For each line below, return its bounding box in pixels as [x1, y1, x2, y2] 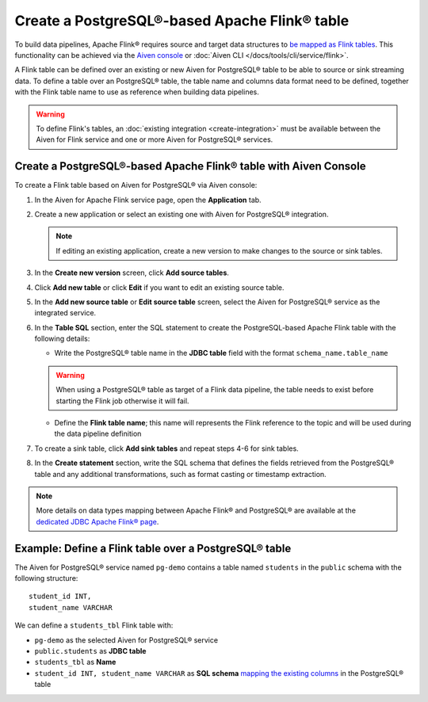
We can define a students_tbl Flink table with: [14, 620, 174, 630]
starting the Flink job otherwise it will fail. [55, 396, 189, 406]
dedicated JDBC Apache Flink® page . [36, 517, 159, 526]
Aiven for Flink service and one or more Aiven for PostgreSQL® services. [36, 135, 273, 144]
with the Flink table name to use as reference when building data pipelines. [14, 87, 259, 97]
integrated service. [34, 308, 97, 318]
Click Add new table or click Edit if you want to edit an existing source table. [34, 282, 285, 292]
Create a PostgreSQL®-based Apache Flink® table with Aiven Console [14, 159, 366, 174]
